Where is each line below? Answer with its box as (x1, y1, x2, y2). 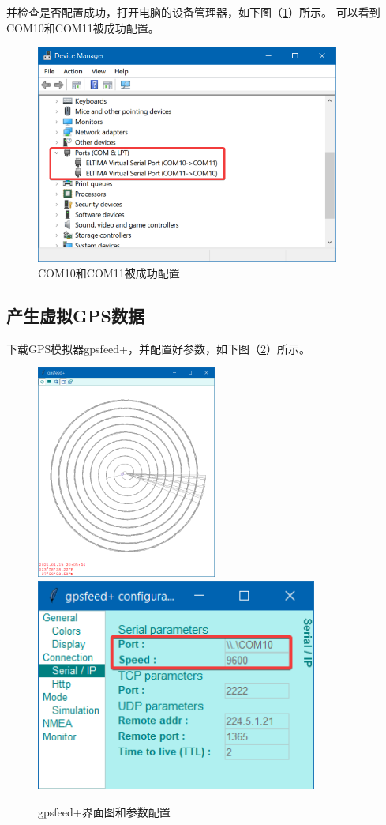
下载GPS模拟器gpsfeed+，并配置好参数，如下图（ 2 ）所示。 (6, 340, 310, 356)
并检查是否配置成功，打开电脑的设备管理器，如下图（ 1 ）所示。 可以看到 (6, 4, 380, 20)
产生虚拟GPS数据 (6, 303, 144, 328)
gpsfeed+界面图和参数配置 (38, 803, 171, 819)
